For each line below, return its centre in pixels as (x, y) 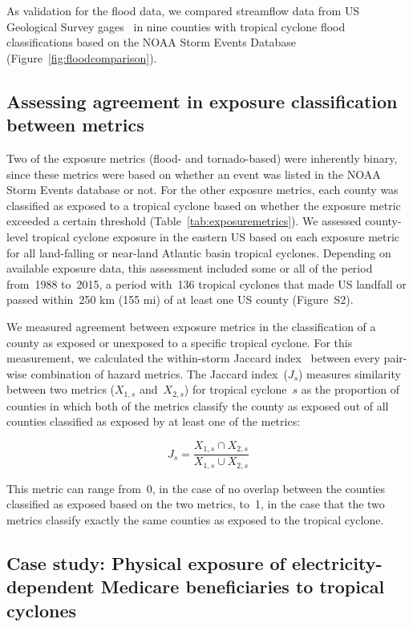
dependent (51, 587)
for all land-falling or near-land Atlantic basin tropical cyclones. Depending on (199, 252)
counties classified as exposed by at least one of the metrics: (154, 421)
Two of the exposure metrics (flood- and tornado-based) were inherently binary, (202, 158)
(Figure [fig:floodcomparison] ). (82, 57)
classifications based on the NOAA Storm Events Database (151, 42)
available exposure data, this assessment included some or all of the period (190, 268)
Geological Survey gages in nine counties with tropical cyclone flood (176, 26)
